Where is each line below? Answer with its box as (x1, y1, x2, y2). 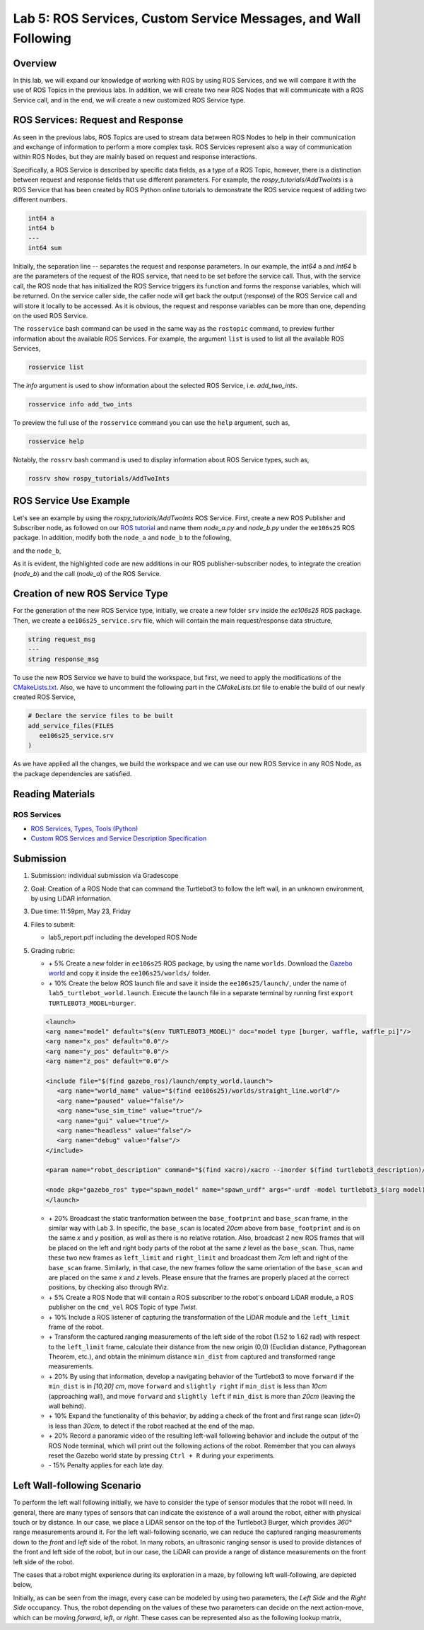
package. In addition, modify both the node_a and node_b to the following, (13, 534, 232, 542)
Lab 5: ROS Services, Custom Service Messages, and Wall (13, 11, 361, 26)
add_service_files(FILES (28, 722, 114, 729)
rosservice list (28, 363, 85, 371)
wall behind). (48, 1402, 86, 1410)
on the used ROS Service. (13, 311, 88, 319)
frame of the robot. (48, 1323, 104, 1331)
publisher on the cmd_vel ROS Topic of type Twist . (48, 1303, 198, 1311)
